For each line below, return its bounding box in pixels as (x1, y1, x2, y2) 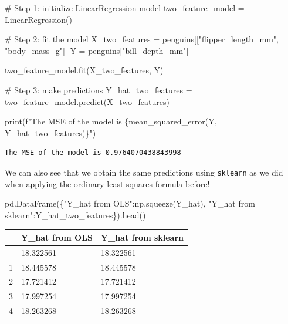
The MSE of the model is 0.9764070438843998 (5, 148, 181, 157)
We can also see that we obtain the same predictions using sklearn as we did (5, 166, 283, 178)
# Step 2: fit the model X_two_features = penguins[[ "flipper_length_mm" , (5, 33, 279, 45)
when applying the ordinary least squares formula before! (5, 177, 210, 190)
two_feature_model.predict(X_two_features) (5, 95, 170, 107)
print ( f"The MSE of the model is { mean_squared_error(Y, (5, 115, 217, 127)
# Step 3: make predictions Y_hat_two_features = (5, 83, 192, 96)
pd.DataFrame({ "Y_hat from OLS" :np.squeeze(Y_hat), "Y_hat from (5, 197, 255, 210)
